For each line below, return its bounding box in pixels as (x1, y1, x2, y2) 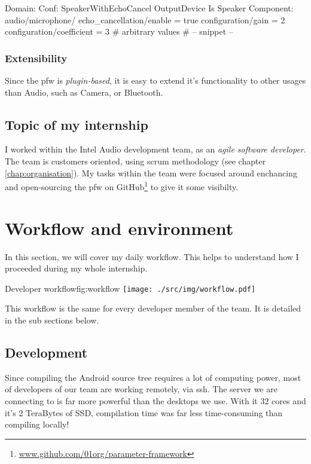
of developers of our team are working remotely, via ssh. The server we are (5, 383, 278, 395)
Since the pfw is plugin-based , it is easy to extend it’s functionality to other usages (5, 74, 306, 86)
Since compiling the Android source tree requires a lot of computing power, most (5, 371, 301, 383)
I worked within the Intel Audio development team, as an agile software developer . (5, 143, 306, 155)
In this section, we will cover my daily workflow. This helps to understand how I (5, 250, 299, 262)
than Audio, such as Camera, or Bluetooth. (5, 86, 163, 98)
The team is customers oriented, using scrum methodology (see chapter (5, 154, 266, 167)
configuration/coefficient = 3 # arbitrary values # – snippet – (5, 25, 233, 38)
